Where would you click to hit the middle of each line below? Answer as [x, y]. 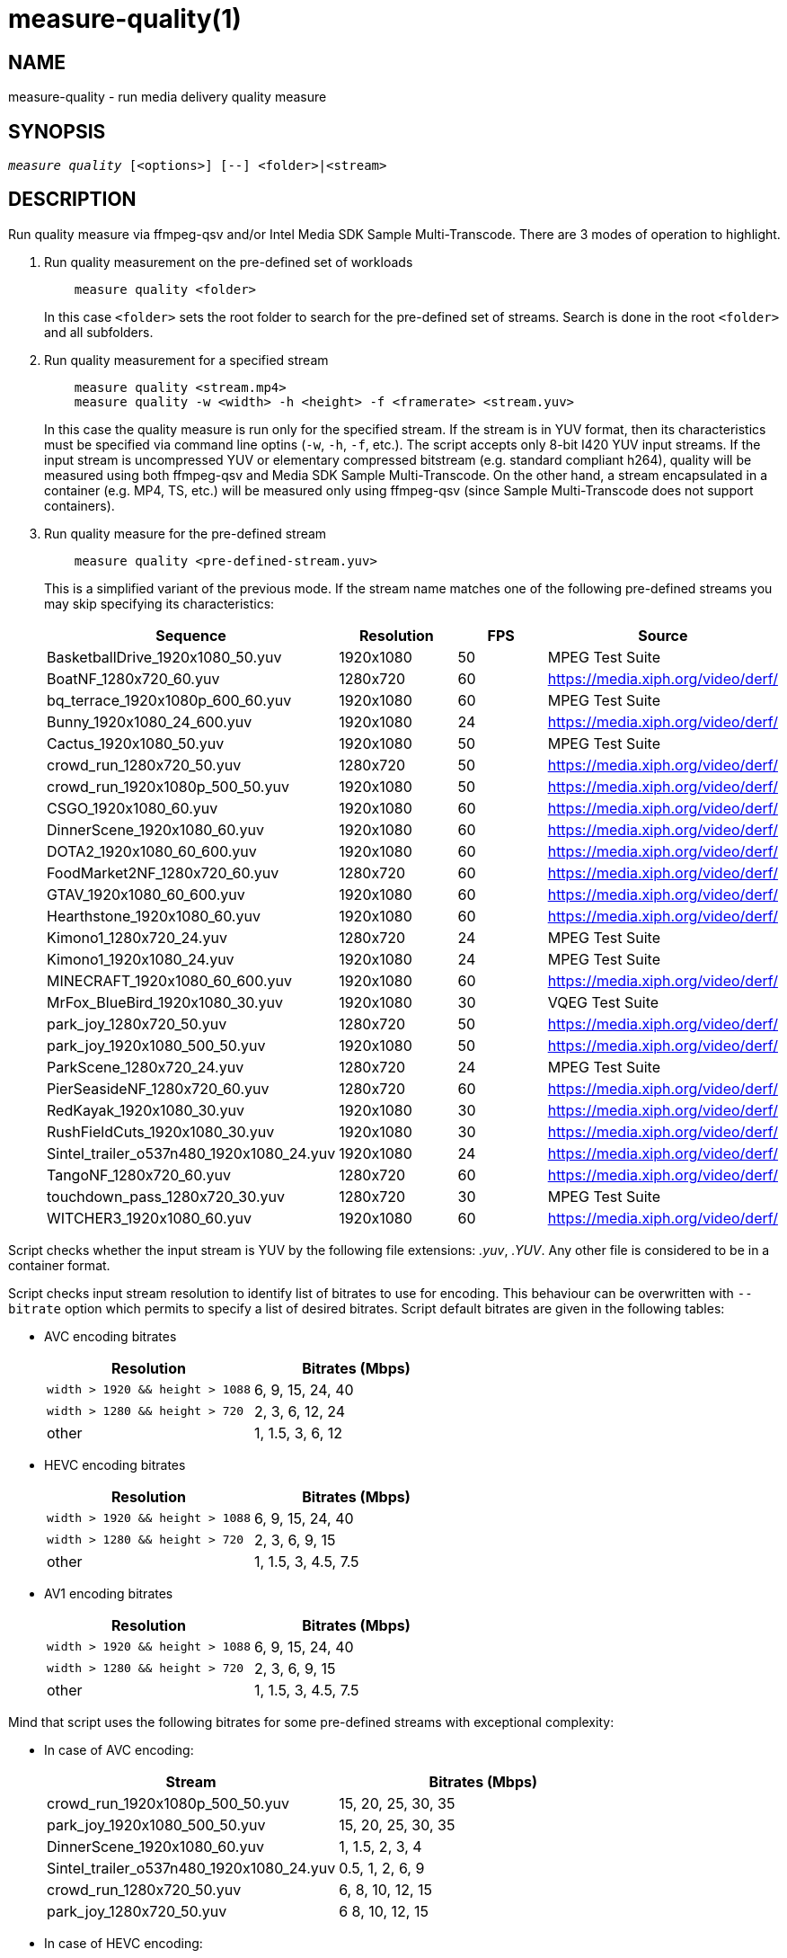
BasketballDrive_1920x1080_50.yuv [164, 657]
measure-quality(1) [125, 19]
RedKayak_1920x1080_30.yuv [146, 1110]
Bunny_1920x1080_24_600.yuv [150, 721]
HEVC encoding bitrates [115, 1464]
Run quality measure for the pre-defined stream [186, 533]
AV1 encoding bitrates [109, 1593]
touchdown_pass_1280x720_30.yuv [166, 1196]
